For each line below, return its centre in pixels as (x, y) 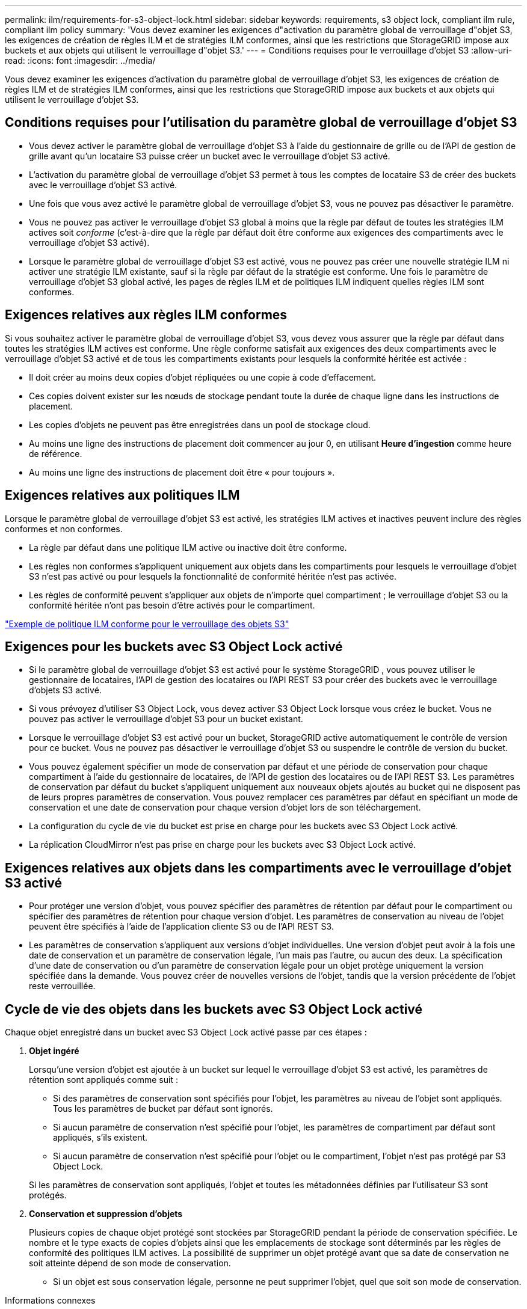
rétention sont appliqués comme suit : (103, 1080)
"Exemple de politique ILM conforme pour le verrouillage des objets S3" (147, 624)
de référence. (56, 453)
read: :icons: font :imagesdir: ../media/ (80, 60)
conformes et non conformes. (64, 529)
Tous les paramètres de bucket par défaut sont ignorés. (163, 1109)
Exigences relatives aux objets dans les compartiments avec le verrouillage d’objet (258, 868)
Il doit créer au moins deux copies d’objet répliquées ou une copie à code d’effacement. (203, 377)
